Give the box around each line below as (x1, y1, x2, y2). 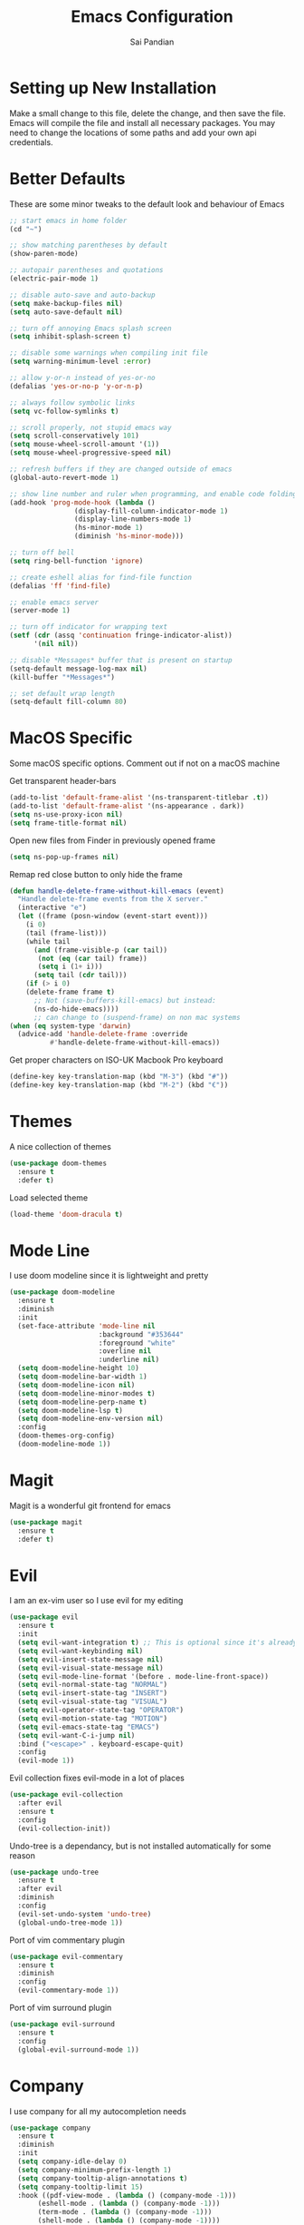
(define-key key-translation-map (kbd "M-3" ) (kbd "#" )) (9, 1073, 229, 1082)
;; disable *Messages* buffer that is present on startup (9, 655, 233, 664)
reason (9, 1849, 36, 1861)
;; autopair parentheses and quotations (9, 266, 165, 275)
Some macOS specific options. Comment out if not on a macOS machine (9, 758, 280, 769)
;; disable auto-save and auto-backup (9, 290, 156, 299)
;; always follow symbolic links (9, 397, 136, 407)
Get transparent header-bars (9, 776, 117, 787)
